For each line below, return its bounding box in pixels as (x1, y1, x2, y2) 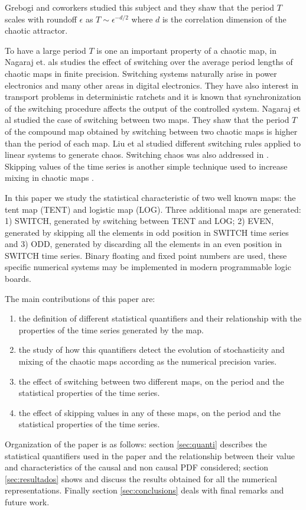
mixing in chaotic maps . (5, 171, 94, 184)
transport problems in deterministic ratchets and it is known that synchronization (5, 90, 301, 103)
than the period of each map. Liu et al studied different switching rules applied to (5, 137, 301, 149)
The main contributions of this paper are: (5, 292, 155, 304)
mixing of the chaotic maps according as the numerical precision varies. (18, 355, 277, 368)
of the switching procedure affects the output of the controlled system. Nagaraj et (5, 102, 301, 114)
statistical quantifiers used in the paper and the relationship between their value (5, 449, 295, 462)
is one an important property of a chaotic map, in (96, 44, 276, 56)
